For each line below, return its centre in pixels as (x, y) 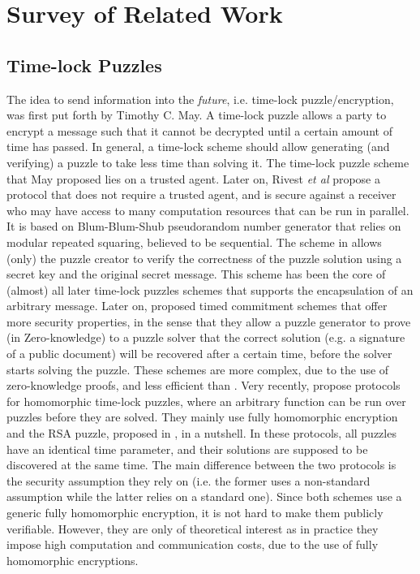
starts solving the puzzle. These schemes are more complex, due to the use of (198, 369)
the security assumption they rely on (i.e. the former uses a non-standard (189, 480)
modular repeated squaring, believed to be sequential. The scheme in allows (194, 242)
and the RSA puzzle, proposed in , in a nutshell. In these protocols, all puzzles (201, 433)
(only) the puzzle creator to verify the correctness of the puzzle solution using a (204, 258)
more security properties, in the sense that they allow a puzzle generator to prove (209, 321)
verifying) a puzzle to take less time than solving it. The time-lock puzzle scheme (208, 162)
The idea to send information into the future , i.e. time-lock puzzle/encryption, (200, 99)
